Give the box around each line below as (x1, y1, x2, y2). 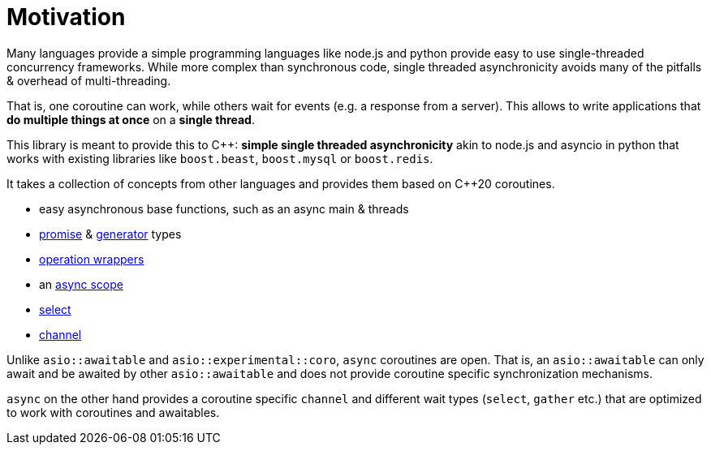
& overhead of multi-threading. (6, 73, 171, 88)
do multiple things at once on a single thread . (6, 112, 255, 127)
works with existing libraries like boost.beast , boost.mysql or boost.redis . (6, 151, 433, 165)
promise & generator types (39, 226, 182, 241)
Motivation (6, 3, 126, 31)
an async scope (39, 277, 123, 291)
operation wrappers (39, 251, 144, 266)
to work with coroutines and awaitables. (6, 405, 220, 419)
